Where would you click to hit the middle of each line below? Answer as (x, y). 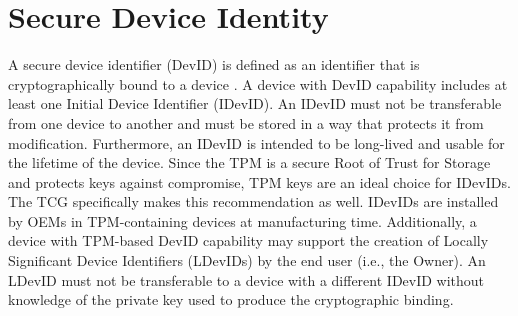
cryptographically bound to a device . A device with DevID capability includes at (258, 83)
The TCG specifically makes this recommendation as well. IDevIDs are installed (253, 201)
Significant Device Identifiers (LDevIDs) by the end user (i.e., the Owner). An (247, 260)
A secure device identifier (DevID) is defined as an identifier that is (214, 64)
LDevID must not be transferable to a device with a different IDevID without (246, 279)
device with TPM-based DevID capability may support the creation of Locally (248, 240)
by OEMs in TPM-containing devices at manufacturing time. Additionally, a (242, 220)
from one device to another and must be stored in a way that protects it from (246, 122)
